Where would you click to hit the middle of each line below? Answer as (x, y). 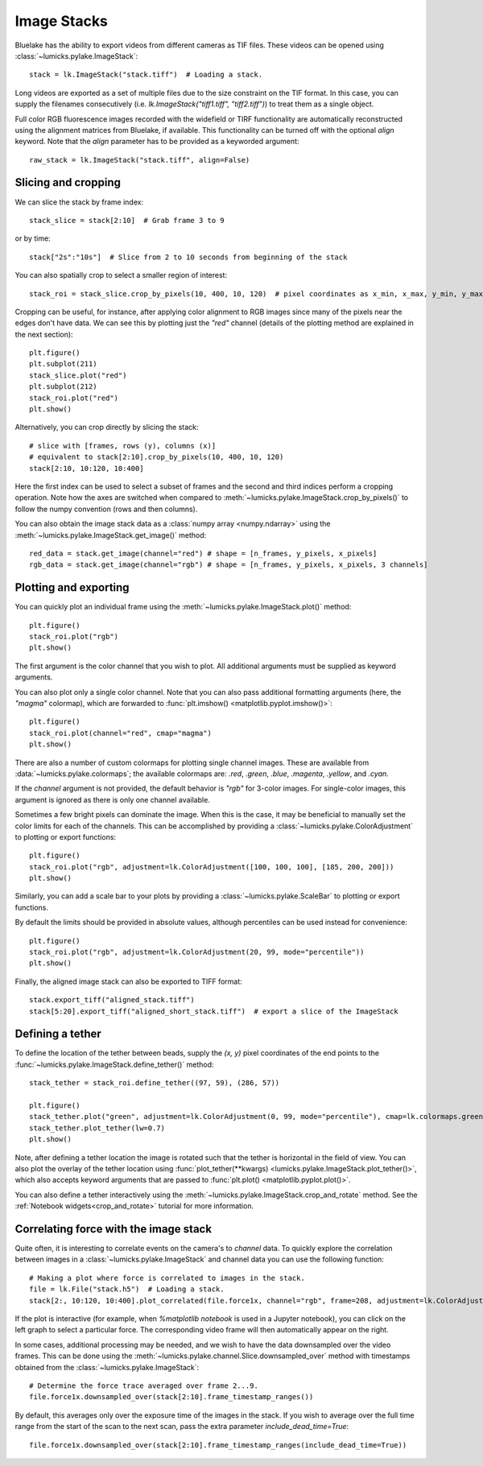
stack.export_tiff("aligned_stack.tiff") (112, 1000)
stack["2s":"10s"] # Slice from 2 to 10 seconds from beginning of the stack (188, 257)
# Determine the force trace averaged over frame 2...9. (144, 1385)
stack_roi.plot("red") (74, 398)
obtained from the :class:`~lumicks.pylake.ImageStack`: (107, 1367)
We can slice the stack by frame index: (79, 202)
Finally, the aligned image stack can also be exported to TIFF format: (129, 981)
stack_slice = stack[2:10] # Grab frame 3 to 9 (127, 220)
